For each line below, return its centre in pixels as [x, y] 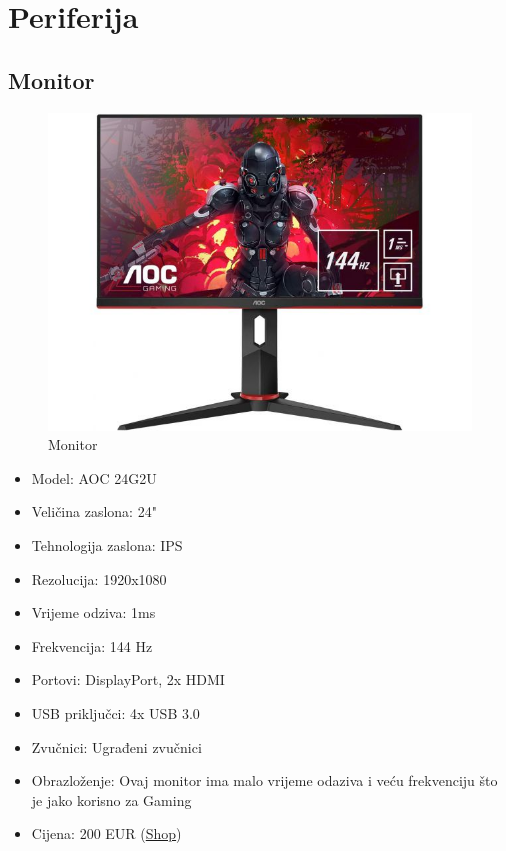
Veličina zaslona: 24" [94, 511]
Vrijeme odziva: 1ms [93, 612]
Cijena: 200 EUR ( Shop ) [106, 833]
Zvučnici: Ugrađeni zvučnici [116, 746]
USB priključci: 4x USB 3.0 [115, 712]
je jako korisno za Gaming [111, 799]
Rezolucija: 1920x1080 [99, 578]
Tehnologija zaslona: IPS [107, 544]
